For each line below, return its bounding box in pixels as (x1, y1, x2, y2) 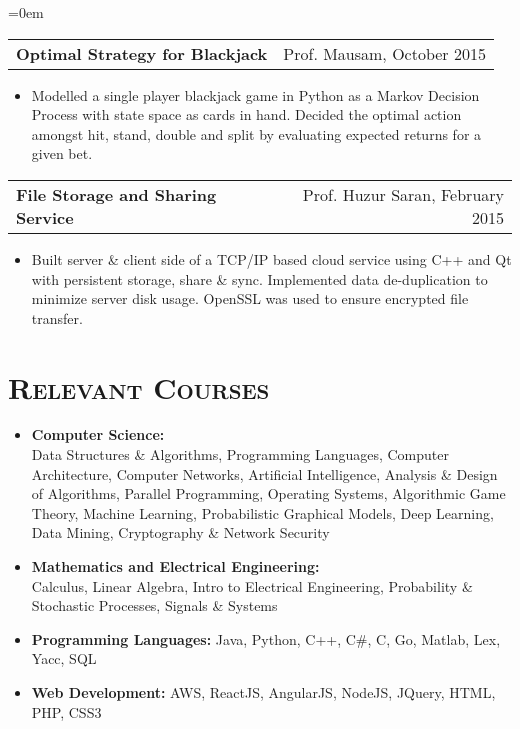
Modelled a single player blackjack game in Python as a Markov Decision (31, 84, 480, 105)
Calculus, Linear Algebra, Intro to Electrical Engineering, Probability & (31, 575, 473, 596)
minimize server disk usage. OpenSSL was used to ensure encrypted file (31, 288, 469, 309)
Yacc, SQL (31, 648, 97, 669)
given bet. (31, 143, 93, 164)
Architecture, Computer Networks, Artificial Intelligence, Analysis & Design (31, 463, 498, 484)
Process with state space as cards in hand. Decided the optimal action (31, 104, 462, 125)
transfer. (31, 307, 83, 328)
